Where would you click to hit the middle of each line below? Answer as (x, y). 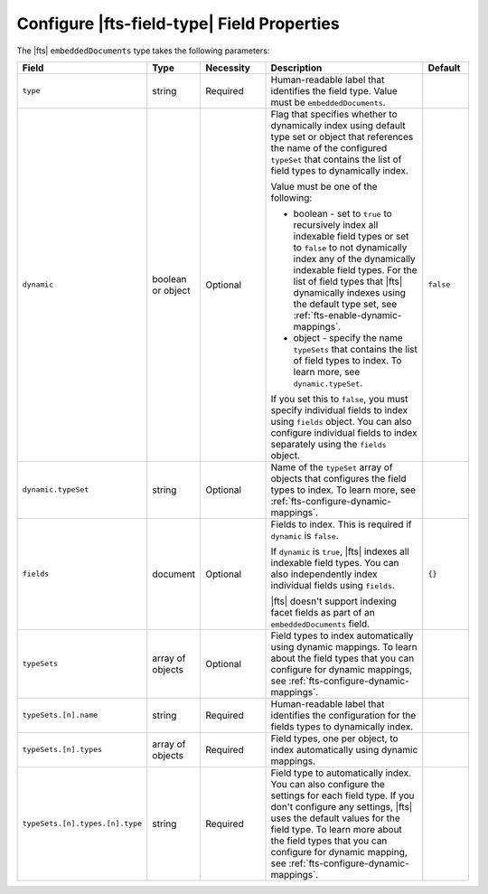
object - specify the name (348, 337)
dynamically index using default (338, 125)
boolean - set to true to (343, 213)
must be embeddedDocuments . (328, 102)
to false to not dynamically (350, 247)
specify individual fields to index (339, 409)
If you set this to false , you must (339, 399)
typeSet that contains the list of (336, 159)
